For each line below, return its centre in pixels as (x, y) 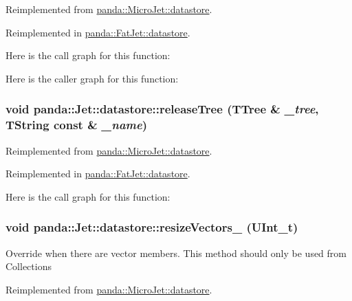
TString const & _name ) (77, 125)
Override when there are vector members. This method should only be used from (176, 253)
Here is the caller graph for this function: (92, 78)
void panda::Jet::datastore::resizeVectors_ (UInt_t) (152, 227)
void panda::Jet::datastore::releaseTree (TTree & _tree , (162, 109)
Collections (29, 266)
